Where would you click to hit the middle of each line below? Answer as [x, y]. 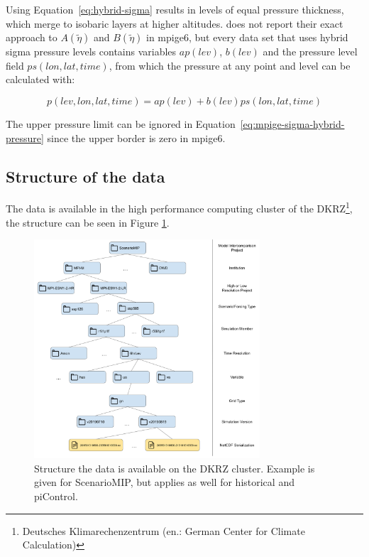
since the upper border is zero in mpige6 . [136, 137]
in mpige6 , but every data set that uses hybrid [247, 37]
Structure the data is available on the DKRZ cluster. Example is [175, 468]
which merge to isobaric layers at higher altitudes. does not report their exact [175, 23]
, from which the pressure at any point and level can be [230, 65]
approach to [32, 37]
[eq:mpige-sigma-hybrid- [292, 123]
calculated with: [40, 79]
